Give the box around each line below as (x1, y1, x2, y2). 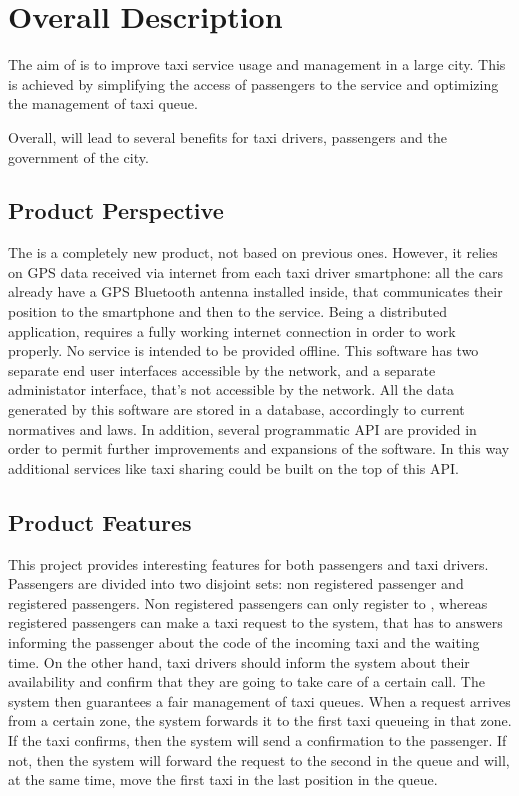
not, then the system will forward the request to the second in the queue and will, (8, 749, 510, 770)
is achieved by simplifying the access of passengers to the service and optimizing (8, 73, 499, 94)
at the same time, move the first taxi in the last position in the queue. (8, 769, 438, 790)
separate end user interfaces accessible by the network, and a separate (8, 359, 436, 380)
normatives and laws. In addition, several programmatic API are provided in (8, 418, 477, 439)
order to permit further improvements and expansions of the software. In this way (8, 438, 510, 459)
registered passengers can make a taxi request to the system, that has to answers (8, 612, 503, 633)
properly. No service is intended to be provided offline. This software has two (8, 340, 479, 361)
